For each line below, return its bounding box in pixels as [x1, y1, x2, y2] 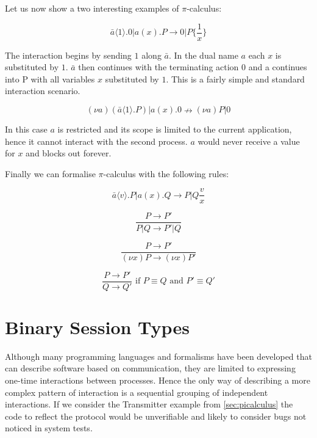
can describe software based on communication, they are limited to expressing [5, 362, 296, 374]
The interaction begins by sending [5, 48, 132, 61]
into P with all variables [5, 72, 95, 85]
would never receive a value [198, 134, 300, 147]
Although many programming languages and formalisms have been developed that [5, 349, 312, 362]
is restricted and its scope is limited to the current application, [57, 123, 292, 136]
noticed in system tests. [5, 422, 93, 434]
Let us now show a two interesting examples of [5, 2, 179, 14]
